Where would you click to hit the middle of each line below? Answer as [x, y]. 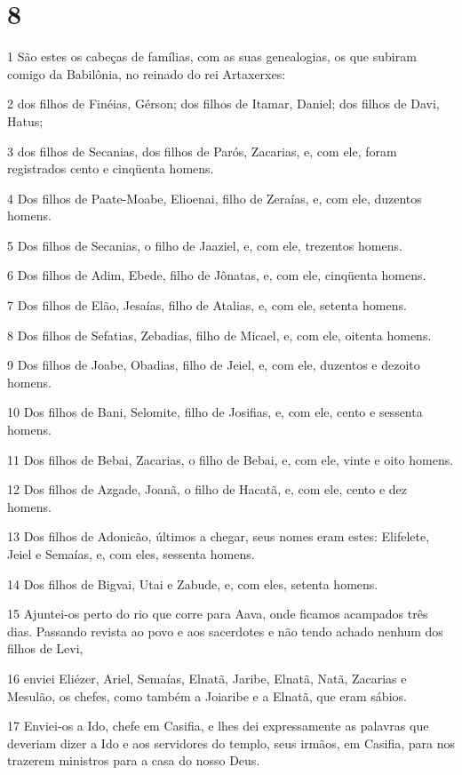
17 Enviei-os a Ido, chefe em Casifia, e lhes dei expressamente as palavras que [218, 726]
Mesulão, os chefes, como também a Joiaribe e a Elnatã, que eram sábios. [207, 695]
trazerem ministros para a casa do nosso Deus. [134, 760]
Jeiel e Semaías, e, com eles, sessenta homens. [131, 554]
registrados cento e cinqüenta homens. [111, 168]
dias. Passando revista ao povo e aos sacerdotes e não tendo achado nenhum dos [225, 631]
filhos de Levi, [45, 648]
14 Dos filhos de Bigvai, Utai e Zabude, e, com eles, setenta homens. [193, 583]
